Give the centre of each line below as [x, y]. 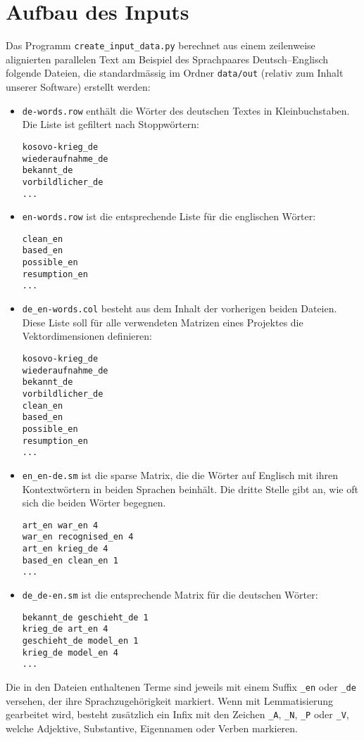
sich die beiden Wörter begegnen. [94, 503]
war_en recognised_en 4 [78, 537]
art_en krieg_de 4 [65, 549]
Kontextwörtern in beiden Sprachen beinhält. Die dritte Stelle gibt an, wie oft [190, 489]
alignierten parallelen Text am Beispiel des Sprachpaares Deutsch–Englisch [167, 59]
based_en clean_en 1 [70, 560]
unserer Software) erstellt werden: [78, 87]
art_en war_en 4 [60, 525]
